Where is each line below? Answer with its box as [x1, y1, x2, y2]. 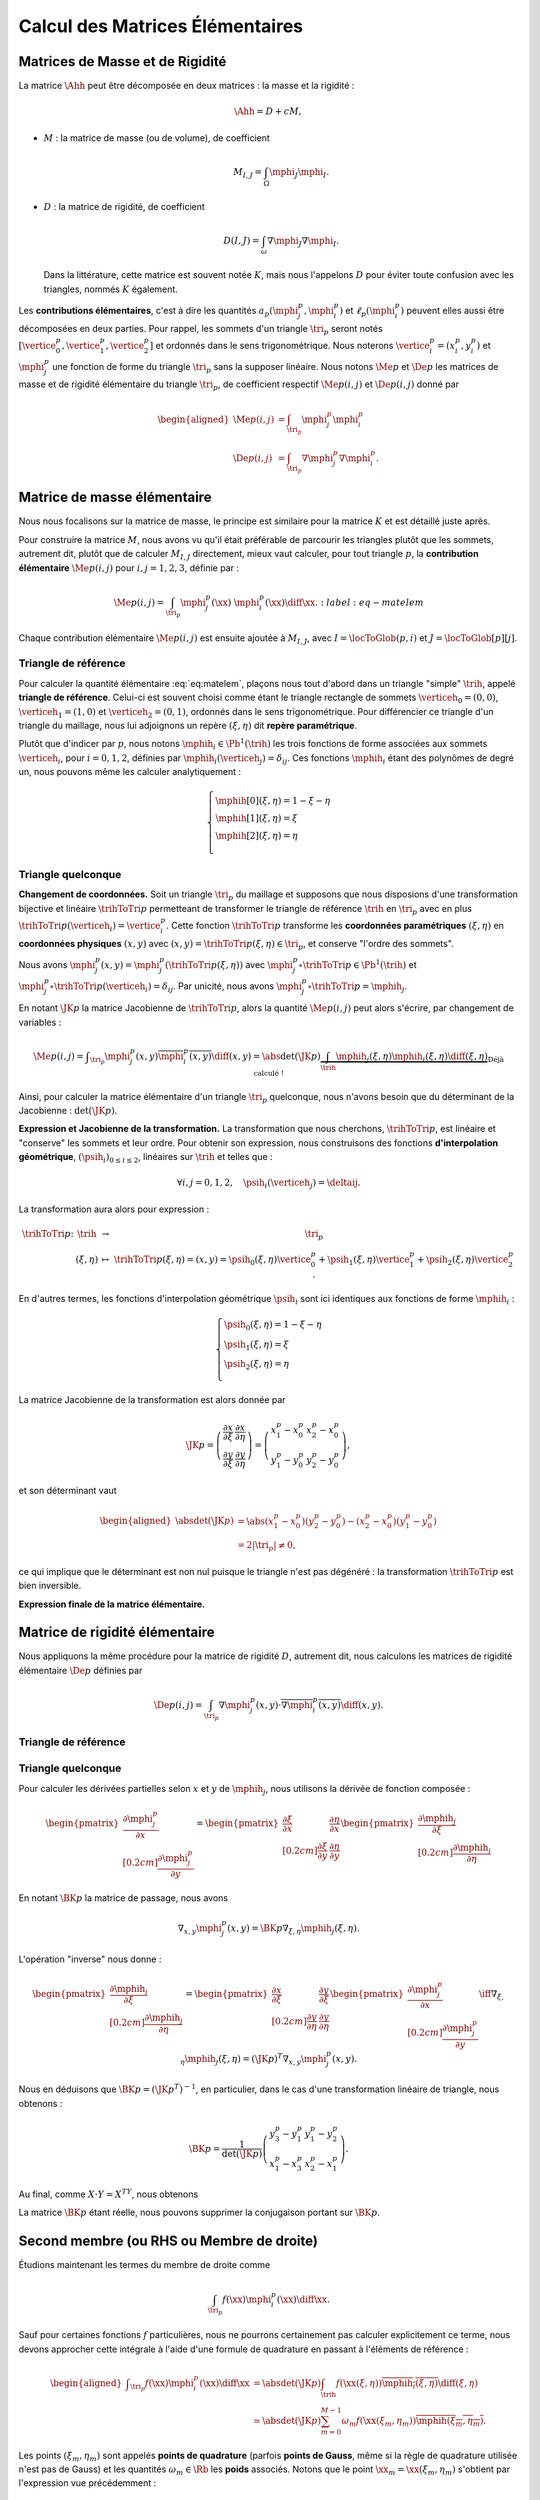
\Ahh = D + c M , [233, 106, 302, 117]
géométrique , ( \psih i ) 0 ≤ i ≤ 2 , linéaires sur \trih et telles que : [18, 1151, 274, 1165]
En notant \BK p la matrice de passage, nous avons [18, 1892, 229, 1904]
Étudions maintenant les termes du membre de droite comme [18, 2259, 271, 2271]
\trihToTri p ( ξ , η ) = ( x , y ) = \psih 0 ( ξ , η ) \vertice [113, 1253, 312, 1267]
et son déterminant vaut [18, 1485, 117, 1497]
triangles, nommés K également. [43, 283, 179, 295]
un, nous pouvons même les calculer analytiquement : [18, 766, 242, 778]
